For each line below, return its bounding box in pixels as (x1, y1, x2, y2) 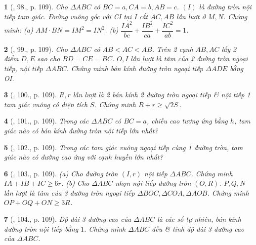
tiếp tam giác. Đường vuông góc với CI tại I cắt (4, 11, 148, 21)
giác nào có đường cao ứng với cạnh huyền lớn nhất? (4, 152, 163, 162)
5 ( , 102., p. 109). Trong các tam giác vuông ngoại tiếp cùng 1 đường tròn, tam (4, 142, 243, 152)
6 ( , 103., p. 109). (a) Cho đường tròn (4, 168, 118, 178)
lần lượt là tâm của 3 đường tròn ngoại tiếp (4, 187, 135, 198)
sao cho (37, 53, 60, 64)
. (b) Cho (61, 178, 89, 188)
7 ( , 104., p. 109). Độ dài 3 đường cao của (4, 214, 131, 224)
